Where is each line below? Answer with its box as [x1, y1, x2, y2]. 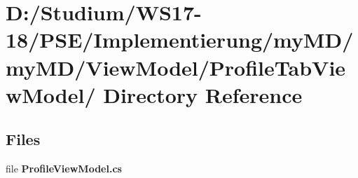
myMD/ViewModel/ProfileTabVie [6, 53, 346, 81]
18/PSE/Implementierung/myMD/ [6, 25, 354, 54]
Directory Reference [103, 80, 303, 109]
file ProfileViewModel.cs [6, 161, 122, 176]
